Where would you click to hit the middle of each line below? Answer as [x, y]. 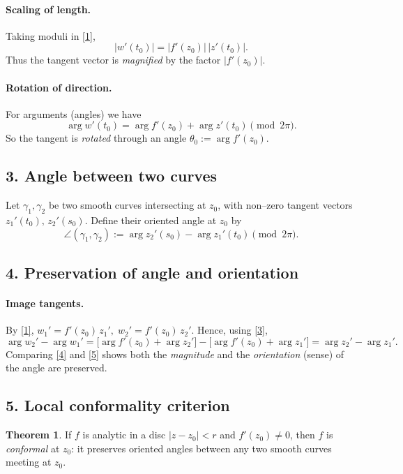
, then [303, 435]
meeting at [29, 462]
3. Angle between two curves [112, 176]
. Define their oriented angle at [151, 220]
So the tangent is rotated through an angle [96, 138]
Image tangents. [45, 303]
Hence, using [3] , [233, 330]
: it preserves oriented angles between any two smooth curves [201, 448]
